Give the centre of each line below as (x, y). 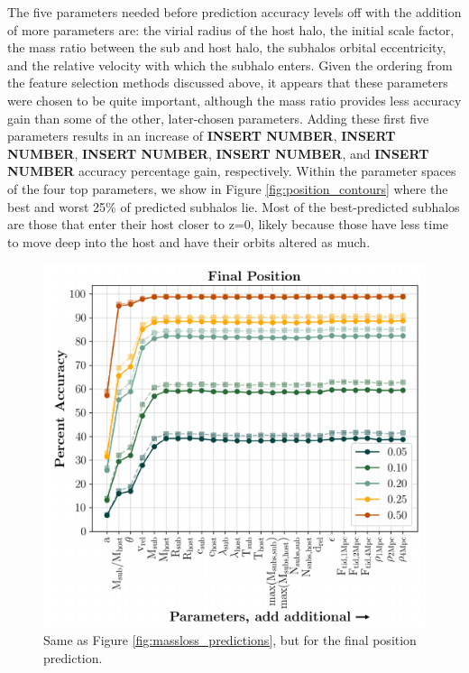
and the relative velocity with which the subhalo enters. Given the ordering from (230, 65)
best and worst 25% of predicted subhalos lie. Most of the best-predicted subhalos (234, 206)
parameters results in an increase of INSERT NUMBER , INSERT (202, 136)
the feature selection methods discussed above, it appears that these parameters (228, 83)
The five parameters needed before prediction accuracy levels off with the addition (234, 12)
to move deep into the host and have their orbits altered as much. (189, 241)
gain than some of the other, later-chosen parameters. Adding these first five (218, 118)
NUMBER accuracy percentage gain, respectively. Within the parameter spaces (232, 171)
